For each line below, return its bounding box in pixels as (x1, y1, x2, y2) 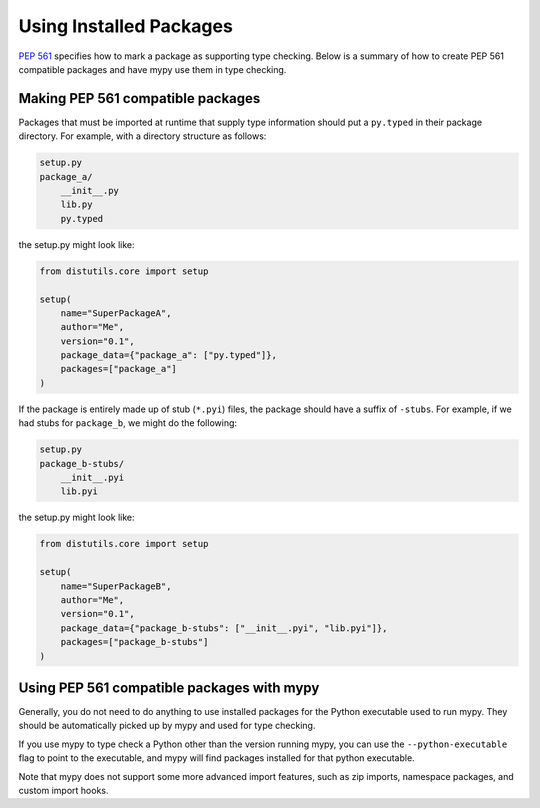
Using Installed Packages (18, 15, 234, 37)
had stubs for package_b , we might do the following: (18, 417, 238, 429)
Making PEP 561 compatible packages (18, 90, 261, 107)
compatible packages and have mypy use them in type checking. (18, 63, 287, 75)
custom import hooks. (18, 784, 109, 796)
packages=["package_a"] (60, 363, 177, 375)
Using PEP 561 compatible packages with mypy (18, 679, 320, 696)
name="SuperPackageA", (60, 307, 172, 319)
